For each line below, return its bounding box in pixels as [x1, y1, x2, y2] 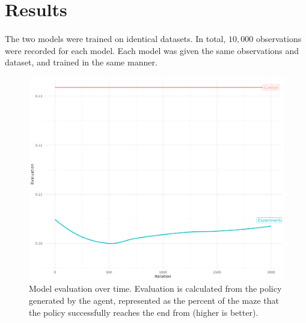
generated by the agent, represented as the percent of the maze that [29, 294, 279, 307]
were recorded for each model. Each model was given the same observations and [5, 44, 299, 56]
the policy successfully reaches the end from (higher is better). [29, 306, 259, 318]
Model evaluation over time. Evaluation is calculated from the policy [29, 282, 282, 295]
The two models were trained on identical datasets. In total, [5, 32, 226, 44]
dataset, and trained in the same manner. [5, 56, 158, 68]
